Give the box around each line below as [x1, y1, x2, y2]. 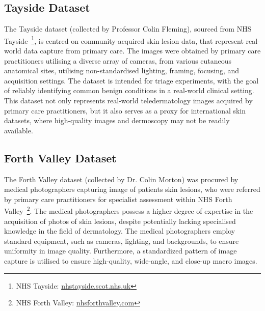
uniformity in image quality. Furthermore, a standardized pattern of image [4, 245, 237, 256]
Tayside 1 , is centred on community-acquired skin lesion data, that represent [4, 34, 244, 46]
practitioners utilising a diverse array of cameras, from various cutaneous [4, 55, 232, 66]
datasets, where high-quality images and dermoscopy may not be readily [4, 115, 230, 126]
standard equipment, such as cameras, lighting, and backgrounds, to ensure [4, 235, 239, 246]
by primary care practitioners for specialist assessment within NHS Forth [4, 193, 232, 204]
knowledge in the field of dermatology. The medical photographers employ [4, 225, 235, 236]
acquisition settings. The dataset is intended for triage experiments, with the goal [4, 75, 259, 86]
